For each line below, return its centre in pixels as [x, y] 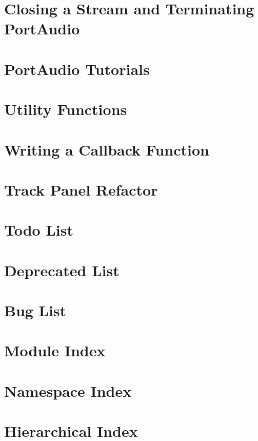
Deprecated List [62, 270]
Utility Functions [66, 109]
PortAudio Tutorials [77, 69]
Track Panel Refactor [81, 189]
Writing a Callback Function [107, 149]
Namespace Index [68, 390]
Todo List [39, 230]
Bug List [35, 310]
